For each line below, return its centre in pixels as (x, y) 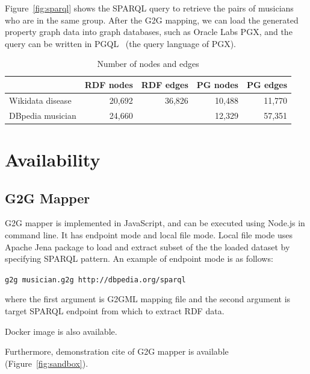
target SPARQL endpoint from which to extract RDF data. (115, 310)
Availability (53, 159)
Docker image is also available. (61, 331)
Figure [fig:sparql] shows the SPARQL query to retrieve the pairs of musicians (149, 8)
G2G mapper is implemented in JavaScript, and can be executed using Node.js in (155, 223)
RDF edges (165, 84)
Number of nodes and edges (148, 64)
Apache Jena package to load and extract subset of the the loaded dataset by (147, 246)
